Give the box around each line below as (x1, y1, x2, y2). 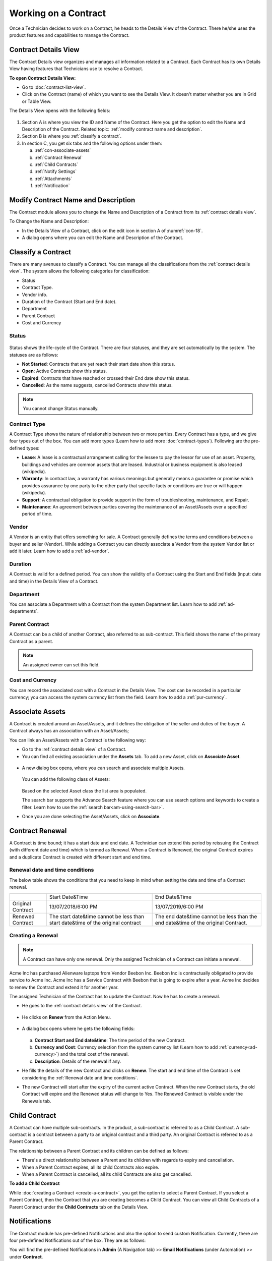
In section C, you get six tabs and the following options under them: (22, 140, 162, 146)
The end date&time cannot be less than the (155, 913, 257, 920)
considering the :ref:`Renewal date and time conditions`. (22, 1074, 139, 1080)
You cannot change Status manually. (23, 405, 99, 411)
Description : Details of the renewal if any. (34, 1058, 121, 1064)
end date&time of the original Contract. (155, 919, 247, 926)
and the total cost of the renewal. (60, 1051, 129, 1057)
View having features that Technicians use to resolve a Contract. (9, 66, 144, 72)
